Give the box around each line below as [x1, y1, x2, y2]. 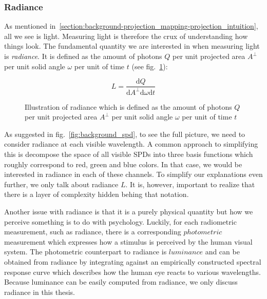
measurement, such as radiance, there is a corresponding [4, 226, 181, 237]
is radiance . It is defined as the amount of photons [4, 51, 162, 61]
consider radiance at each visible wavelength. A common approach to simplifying [4, 138, 258, 149]
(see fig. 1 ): [131, 61, 168, 71]
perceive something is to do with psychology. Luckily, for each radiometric [4, 216, 237, 227]
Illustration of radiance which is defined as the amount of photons [25, 101, 232, 112]
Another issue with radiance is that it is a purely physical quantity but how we [4, 206, 253, 216]
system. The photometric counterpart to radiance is [4, 246, 167, 257]
